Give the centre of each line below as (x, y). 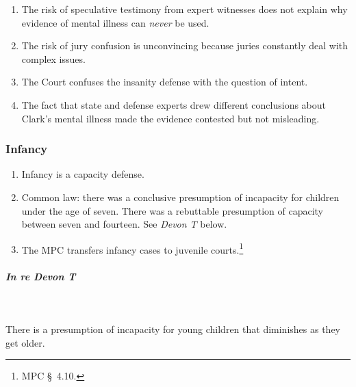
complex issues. (53, 58)
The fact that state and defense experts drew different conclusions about (174, 104)
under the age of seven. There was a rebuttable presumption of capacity (172, 210)
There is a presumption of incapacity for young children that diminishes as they (173, 329)
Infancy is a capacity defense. (83, 174)
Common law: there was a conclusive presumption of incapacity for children (180, 197)
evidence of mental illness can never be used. (115, 22)
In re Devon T (41, 276)
